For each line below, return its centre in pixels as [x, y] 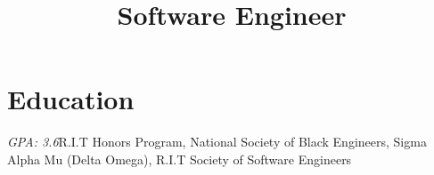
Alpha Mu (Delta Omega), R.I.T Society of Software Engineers [180, 159]
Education [71, 99]
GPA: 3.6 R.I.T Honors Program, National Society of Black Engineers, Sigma [217, 142]
